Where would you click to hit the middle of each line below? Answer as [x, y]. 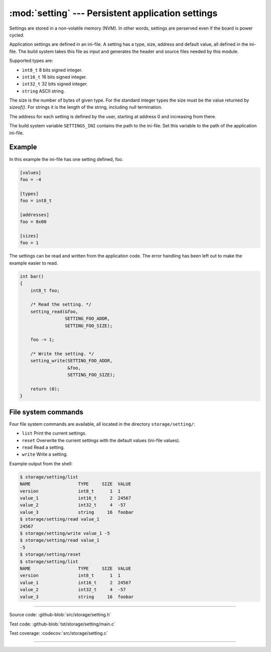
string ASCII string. [43, 91]
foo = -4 [31, 179]
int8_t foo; [45, 290]
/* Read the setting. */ [61, 305]
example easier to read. [34, 263]
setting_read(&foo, [54, 311]
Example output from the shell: [41, 463]
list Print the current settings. [54, 433]
